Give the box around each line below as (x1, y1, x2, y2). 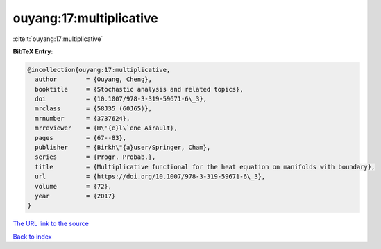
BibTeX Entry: (12, 47, 53, 55)
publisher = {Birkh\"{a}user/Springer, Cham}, (35, 144, 211, 152)
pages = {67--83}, (35, 134, 127, 141)
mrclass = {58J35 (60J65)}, (35, 105, 153, 112)
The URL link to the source (12, 219, 90, 228)
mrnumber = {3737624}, (35, 114, 130, 122)
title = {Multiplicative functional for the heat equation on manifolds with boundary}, (35, 163, 375, 171)
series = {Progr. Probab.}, (35, 153, 156, 161)
